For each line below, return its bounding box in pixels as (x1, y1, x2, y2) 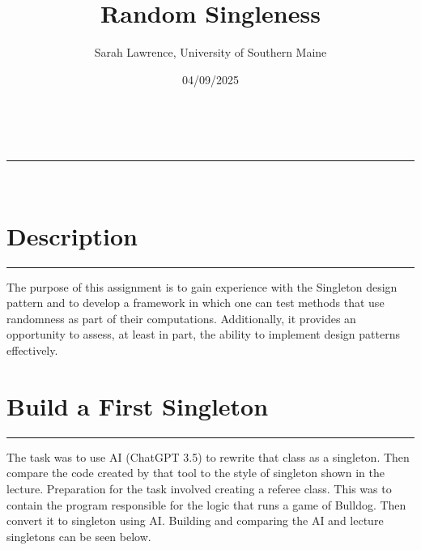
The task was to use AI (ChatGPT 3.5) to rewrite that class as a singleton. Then (6, 448, 410, 465)
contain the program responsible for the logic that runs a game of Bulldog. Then (6, 496, 406, 513)
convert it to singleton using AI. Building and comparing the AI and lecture (6, 512, 384, 529)
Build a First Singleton (6, 389, 269, 422)
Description (6, 219, 138, 252)
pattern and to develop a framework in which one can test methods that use (6, 294, 385, 311)
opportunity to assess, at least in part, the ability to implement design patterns (6, 326, 400, 343)
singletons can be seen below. (6, 527, 151, 544)
